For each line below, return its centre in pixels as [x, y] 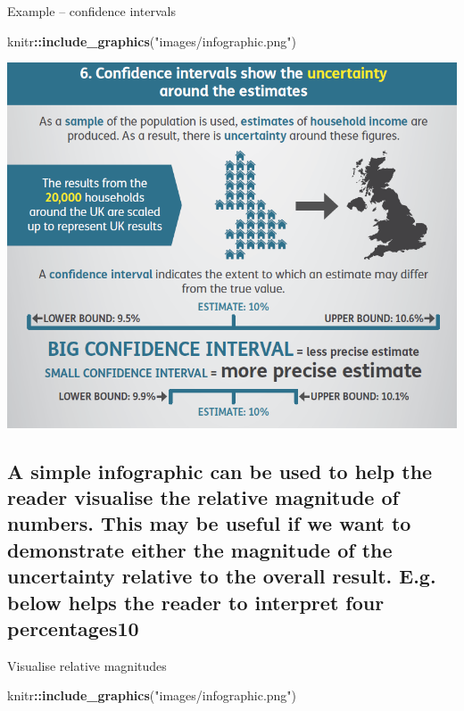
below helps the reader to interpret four [196, 602]
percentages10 [73, 628]
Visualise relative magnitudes [87, 665]
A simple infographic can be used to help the [220, 471]
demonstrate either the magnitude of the [200, 549]
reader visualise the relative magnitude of [203, 496]
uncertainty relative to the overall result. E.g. [222, 576]
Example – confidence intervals [91, 11]
